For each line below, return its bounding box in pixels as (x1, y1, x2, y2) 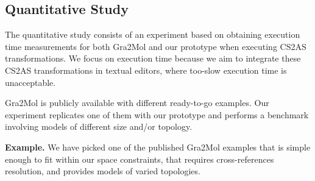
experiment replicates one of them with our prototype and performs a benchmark (5, 108, 309, 121)
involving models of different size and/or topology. (5, 120, 193, 133)
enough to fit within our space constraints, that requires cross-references (5, 152, 274, 165)
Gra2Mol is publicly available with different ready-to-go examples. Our (5, 96, 269, 109)
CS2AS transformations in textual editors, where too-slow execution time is (5, 63, 287, 76)
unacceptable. (5, 76, 56, 88)
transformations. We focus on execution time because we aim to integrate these (5, 52, 301, 65)
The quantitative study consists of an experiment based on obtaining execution (5, 28, 300, 41)
